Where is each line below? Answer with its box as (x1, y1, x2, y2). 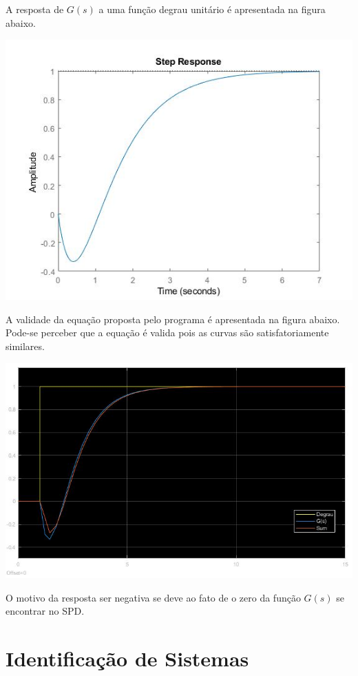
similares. (6, 338, 45, 353)
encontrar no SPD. (6, 604, 85, 618)
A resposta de (6, 2, 64, 16)
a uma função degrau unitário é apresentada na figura (98, 2, 326, 16)
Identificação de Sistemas (6, 644, 249, 672)
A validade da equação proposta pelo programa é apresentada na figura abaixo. (6, 311, 340, 326)
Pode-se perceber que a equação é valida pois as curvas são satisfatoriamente (6, 325, 329, 340)
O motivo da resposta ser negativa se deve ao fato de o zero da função (6, 590, 301, 604)
